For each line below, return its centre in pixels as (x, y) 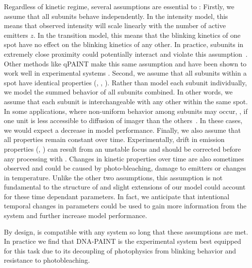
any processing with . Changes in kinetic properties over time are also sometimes (124, 158)
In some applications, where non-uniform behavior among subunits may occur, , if (126, 111)
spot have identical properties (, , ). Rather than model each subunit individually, (126, 82)
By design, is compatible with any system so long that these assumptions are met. (126, 231)
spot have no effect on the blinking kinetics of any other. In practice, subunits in (124, 44)
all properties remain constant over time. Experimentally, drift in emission (114, 139)
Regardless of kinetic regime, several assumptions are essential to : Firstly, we (119, 6)
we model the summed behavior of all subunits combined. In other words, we (118, 92)
